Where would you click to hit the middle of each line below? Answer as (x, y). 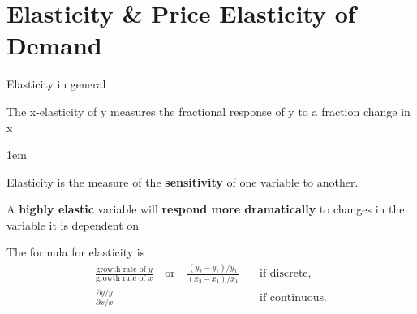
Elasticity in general (56, 84)
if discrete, (285, 274)
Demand (54, 45)
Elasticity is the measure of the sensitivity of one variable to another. (183, 181)
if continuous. (293, 298)
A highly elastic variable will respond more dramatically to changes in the (206, 209)
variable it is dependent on (73, 224)
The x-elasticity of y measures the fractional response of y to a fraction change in (208, 111)
